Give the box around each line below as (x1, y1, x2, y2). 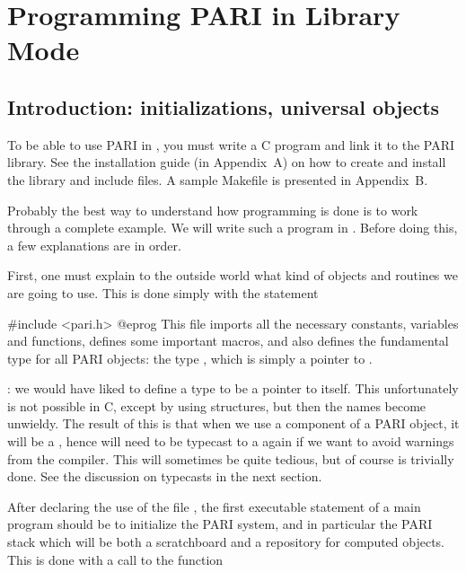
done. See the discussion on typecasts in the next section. (7, 467, 322, 486)
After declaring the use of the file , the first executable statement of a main (7, 497, 421, 515)
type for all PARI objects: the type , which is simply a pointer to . (7, 348, 373, 367)
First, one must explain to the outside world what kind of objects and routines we (7, 266, 458, 285)
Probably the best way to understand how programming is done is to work (7, 200, 418, 219)
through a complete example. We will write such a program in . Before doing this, (7, 218, 458, 237)
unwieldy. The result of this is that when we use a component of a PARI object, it (7, 414, 460, 433)
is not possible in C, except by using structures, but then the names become (7, 396, 426, 415)
